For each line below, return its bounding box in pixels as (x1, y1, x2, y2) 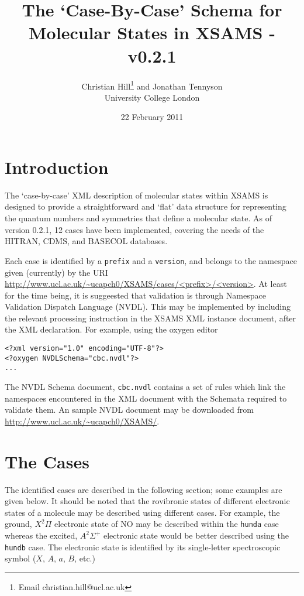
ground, (5, 518, 32, 530)
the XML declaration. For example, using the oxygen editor (5, 323, 218, 335)
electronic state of (54, 518, 118, 530)
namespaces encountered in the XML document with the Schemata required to (5, 392, 287, 404)
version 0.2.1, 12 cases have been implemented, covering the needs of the (5, 223, 264, 235)
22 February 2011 (120, 111, 184, 123)
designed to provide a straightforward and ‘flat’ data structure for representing (5, 200, 286, 213)
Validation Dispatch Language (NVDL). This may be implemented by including (5, 300, 291, 313)
